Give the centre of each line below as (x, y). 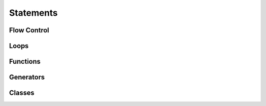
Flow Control (29, 30)
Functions (25, 62)
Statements (33, 13)
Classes (22, 93)
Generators (27, 77)
